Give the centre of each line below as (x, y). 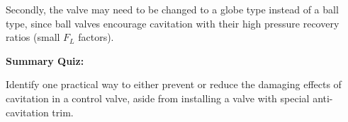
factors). (96, 37)
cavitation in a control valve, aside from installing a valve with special (158, 98)
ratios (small (33, 37)
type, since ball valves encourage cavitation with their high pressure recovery (173, 23)
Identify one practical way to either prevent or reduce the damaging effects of (174, 84)
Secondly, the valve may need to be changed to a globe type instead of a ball (172, 9)
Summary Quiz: (45, 60)
